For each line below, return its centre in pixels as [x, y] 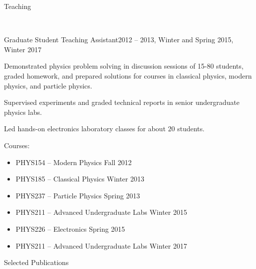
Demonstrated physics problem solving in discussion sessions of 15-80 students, [124, 66]
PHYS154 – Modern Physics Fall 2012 [74, 162]
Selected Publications [36, 262]
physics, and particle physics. [48, 85]
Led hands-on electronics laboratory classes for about [85, 129]
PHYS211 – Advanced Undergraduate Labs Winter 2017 [101, 245]
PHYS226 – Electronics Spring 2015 [70, 228]
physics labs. [23, 112]
